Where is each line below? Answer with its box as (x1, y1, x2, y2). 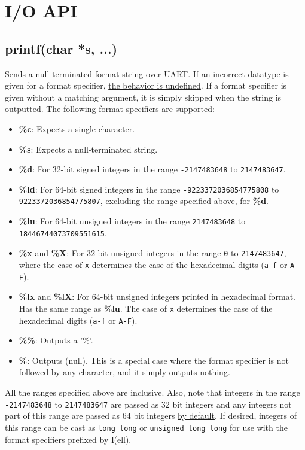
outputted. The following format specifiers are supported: (5, 102, 215, 115)
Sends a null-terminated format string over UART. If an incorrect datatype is (5, 67, 289, 80)
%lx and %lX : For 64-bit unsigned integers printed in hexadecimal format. (19, 290, 296, 303)
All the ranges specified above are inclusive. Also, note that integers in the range (5, 386, 300, 399)
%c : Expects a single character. (19, 122, 135, 135)
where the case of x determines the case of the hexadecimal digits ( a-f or (19, 259, 288, 271)
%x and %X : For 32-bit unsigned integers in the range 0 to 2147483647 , (19, 247, 286, 259)
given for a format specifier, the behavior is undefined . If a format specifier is (5, 79, 287, 92)
